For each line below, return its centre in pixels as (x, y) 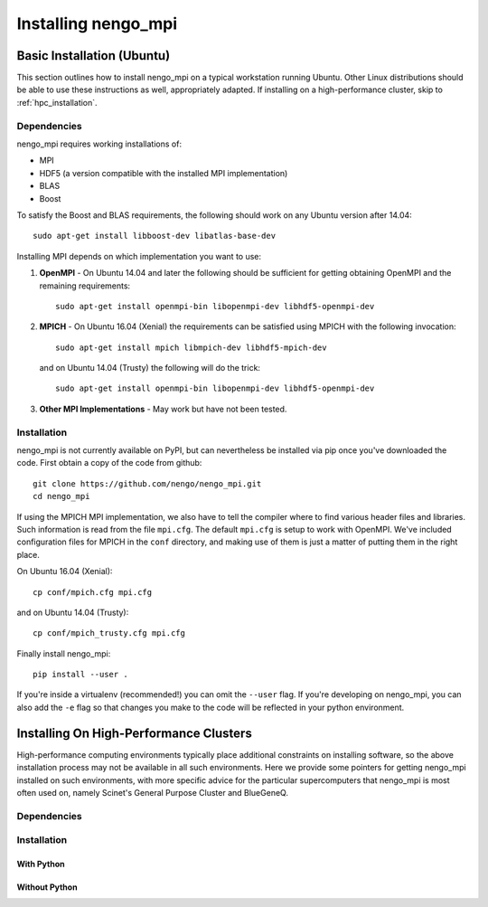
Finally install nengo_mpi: (64, 653)
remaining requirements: (85, 286)
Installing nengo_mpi (97, 24)
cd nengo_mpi (61, 496)
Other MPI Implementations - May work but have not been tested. (163, 409)
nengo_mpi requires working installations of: (99, 144)
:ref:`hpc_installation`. (57, 102)
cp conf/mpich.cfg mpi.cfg (93, 592)
